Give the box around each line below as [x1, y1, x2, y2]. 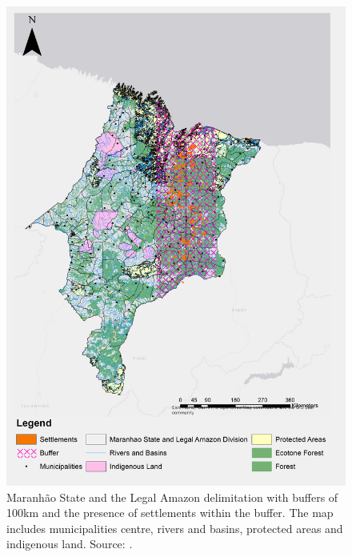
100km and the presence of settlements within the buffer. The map [6, 504, 334, 521]
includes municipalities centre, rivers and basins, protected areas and [6, 519, 343, 536]
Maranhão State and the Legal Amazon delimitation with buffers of [6, 488, 338, 505]
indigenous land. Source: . [6, 535, 133, 552]
